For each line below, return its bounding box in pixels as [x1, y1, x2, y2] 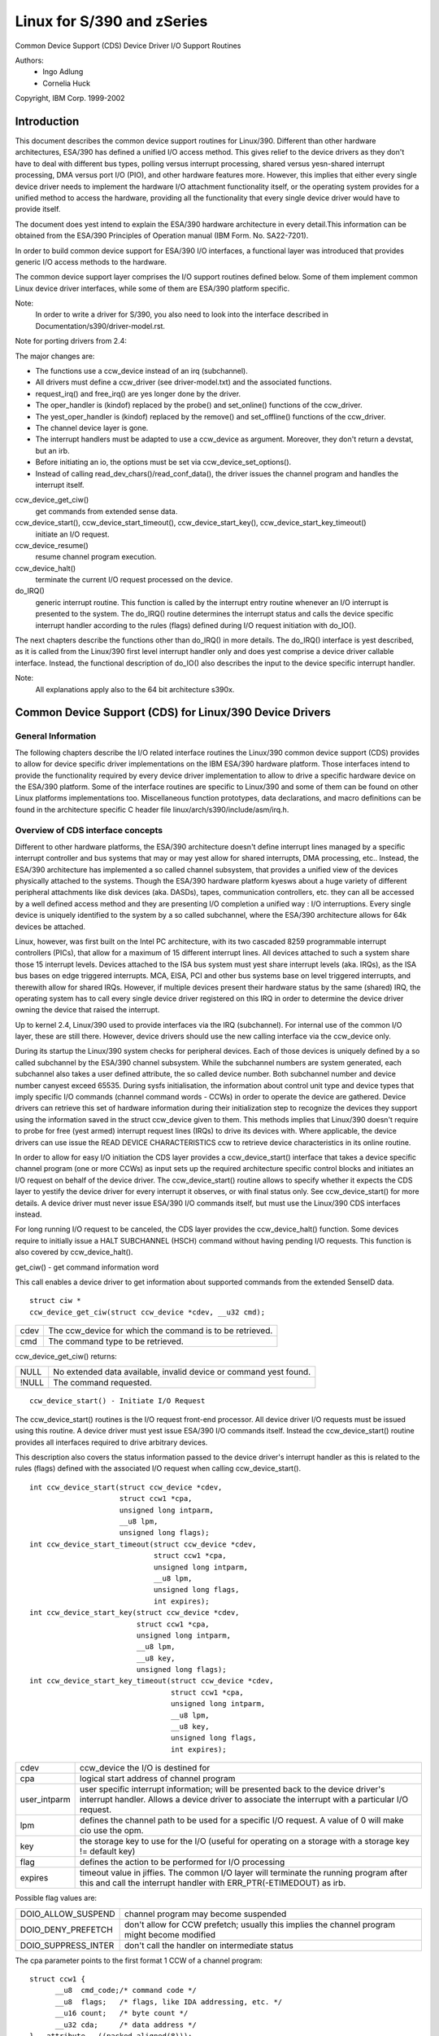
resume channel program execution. [35, 552, 157, 562]
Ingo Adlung [42, 67, 84, 77]
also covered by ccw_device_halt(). [15, 1247, 133, 1257]
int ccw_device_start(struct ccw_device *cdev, [29, 1482, 223, 1492]
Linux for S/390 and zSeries [15, 12, 208, 30]
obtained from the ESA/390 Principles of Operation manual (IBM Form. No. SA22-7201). [15, 230, 309, 240]
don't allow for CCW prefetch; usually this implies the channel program [124, 1919, 396, 1930]
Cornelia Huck [42, 78, 91, 88]
